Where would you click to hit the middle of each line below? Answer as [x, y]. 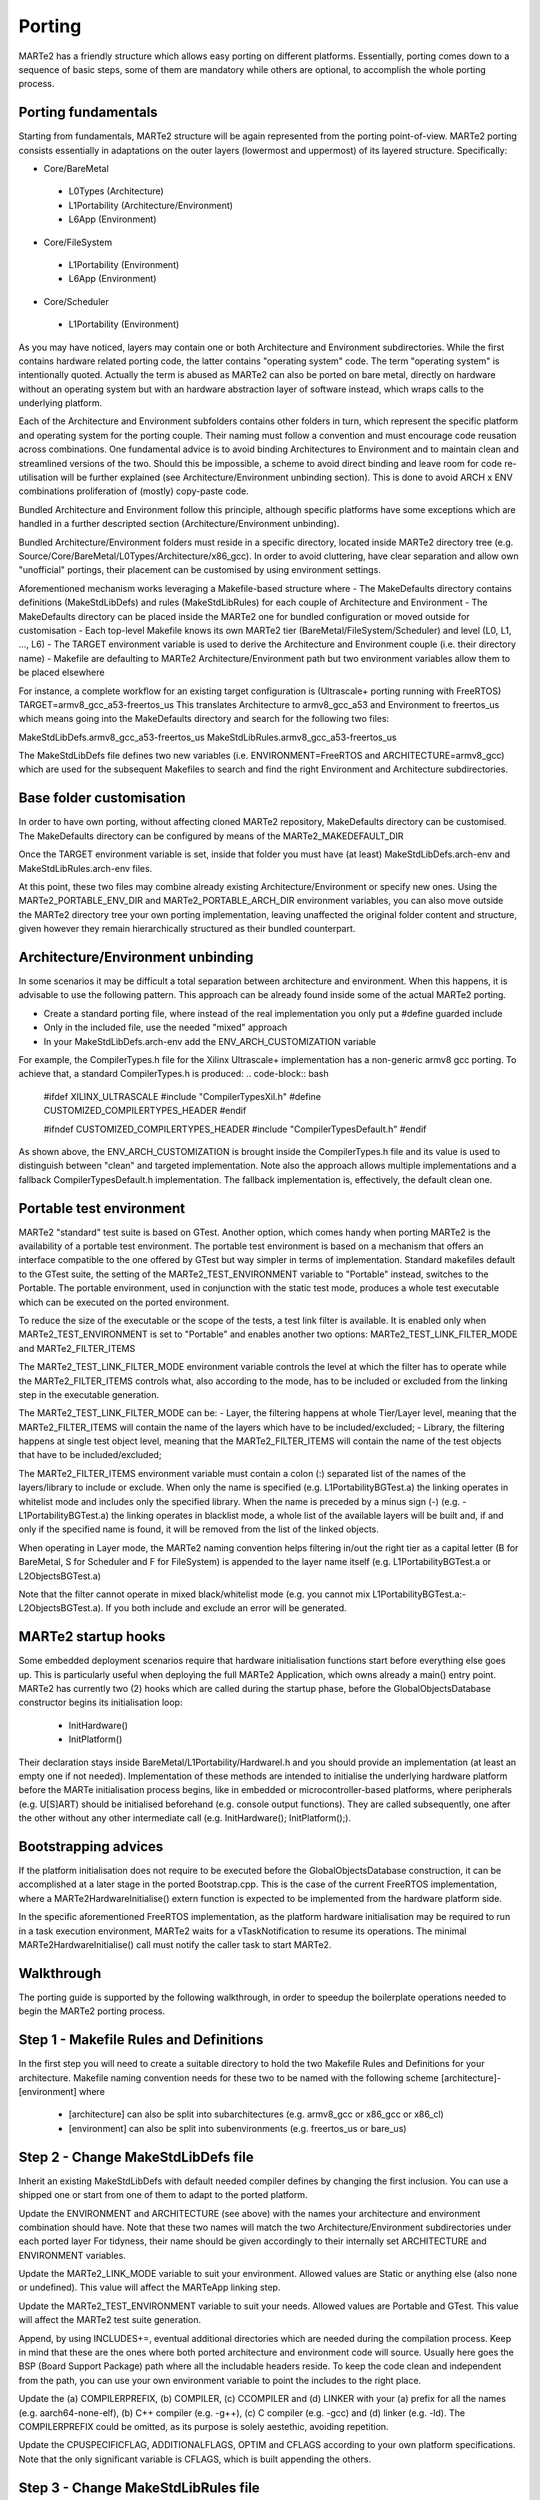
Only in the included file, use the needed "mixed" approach [165, 1027]
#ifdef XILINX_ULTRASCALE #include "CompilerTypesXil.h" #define [182, 1096]
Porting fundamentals [88, 112]
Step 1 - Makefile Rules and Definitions [141, 2040]
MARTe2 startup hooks [92, 1636]
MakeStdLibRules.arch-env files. [85, 868]
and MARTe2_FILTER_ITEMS [77, 1348]
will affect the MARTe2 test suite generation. [110, 2320]
